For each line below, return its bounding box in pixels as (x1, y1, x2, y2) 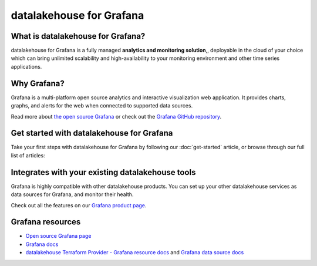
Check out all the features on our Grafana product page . (11, 201, 147, 208)
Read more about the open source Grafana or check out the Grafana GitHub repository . (11, 113, 222, 120)
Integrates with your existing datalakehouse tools (11, 167, 196, 177)
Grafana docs (25, 241, 59, 248)
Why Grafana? (11, 78, 65, 88)
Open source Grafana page (25, 233, 92, 240)
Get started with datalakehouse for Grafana (11, 128, 173, 138)
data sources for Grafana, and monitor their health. (11, 191, 134, 198)
